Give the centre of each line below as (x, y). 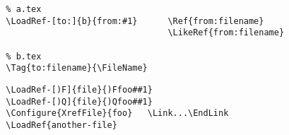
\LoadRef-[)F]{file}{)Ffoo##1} (79, 89)
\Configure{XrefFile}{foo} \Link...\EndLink (117, 113)
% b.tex (24, 56)
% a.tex (24, 9)
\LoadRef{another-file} (61, 125)
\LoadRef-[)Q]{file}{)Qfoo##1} (79, 101)
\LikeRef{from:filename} (226, 33)
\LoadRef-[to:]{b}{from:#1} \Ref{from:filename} (135, 21)
